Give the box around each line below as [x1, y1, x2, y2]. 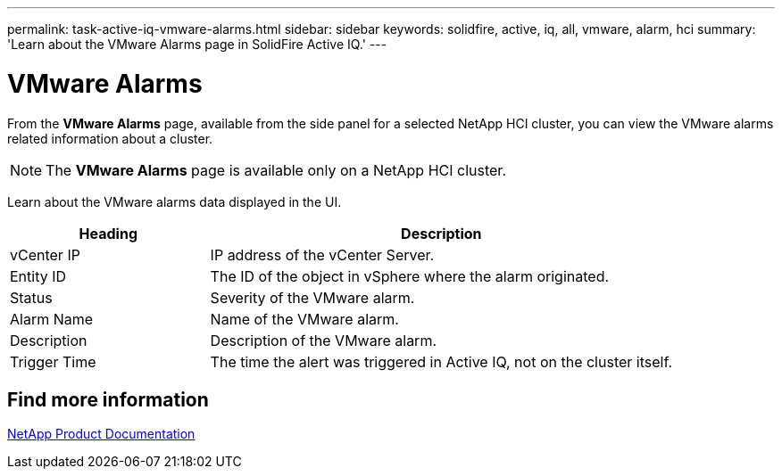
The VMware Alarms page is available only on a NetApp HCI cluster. [46, 160, 506, 179]
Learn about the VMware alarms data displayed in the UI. [7, 193, 342, 209]
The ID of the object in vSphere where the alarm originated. [210, 267, 610, 285]
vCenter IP [10, 245, 80, 264]
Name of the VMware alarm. [210, 309, 399, 328]
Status [10, 288, 53, 307]
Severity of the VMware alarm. [210, 288, 415, 307]
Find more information [7, 388, 209, 411]
